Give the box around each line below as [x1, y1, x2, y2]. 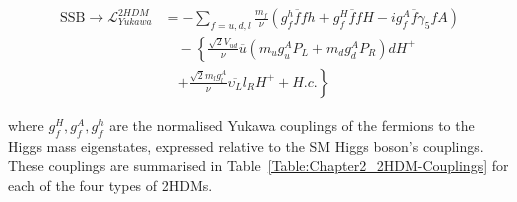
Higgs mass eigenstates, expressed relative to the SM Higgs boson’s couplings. [8, 135, 484, 156]
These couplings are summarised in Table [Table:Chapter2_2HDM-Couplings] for [8, 155, 509, 176]
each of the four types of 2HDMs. [8, 174, 213, 195]
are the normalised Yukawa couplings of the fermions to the [109, 114, 475, 135]
